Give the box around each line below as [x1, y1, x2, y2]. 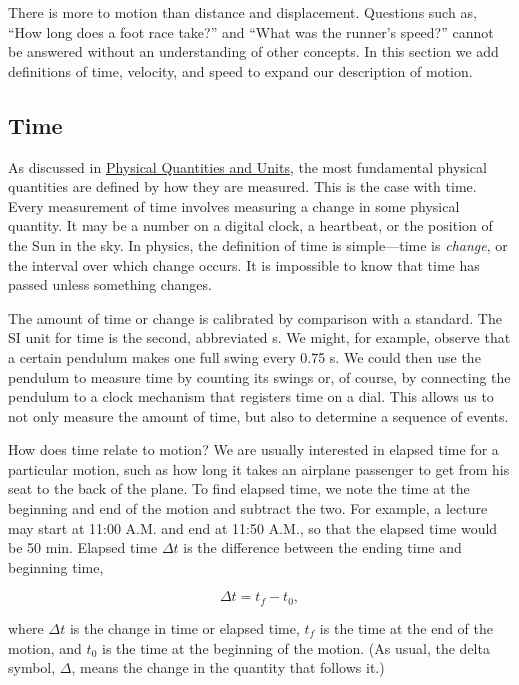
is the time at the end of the [319, 617, 493, 638]
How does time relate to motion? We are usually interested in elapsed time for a [8, 439, 499, 460]
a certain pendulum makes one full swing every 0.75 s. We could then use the [8, 346, 481, 367]
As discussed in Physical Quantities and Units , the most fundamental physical [8, 156, 487, 177]
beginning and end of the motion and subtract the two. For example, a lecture [8, 498, 488, 519]
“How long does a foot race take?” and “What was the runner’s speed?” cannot [8, 21, 494, 42]
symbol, [8, 657, 56, 678]
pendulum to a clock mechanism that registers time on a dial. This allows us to [8, 386, 494, 407]
